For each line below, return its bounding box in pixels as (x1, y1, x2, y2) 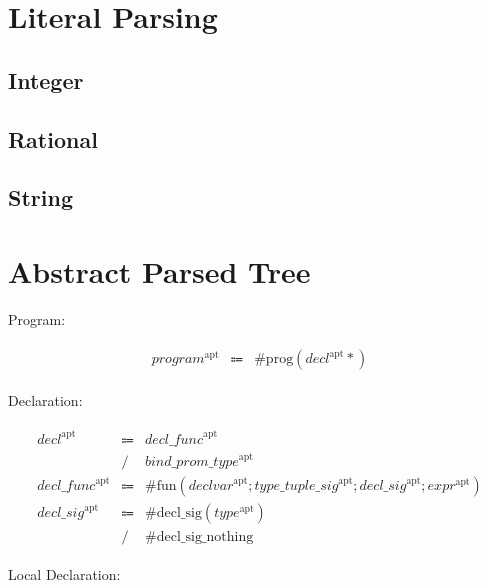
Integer (8, 64, 84, 95)
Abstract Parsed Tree (8, 250, 311, 291)
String (8, 182, 73, 213)
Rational (8, 123, 98, 154)
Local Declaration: (8, 564, 121, 585)
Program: (8, 308, 66, 329)
